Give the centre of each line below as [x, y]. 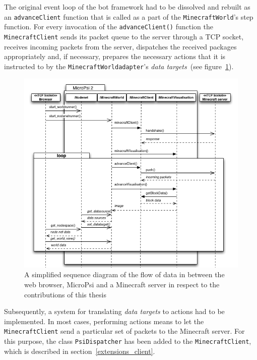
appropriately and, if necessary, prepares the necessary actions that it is [115, 56]
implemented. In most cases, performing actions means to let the [104, 321]
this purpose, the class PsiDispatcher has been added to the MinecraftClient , [128, 341]
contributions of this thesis [65, 294]
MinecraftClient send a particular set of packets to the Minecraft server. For [124, 331]
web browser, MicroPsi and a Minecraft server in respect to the [122, 284]
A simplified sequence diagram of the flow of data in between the [124, 274]
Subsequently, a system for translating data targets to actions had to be [114, 311]
